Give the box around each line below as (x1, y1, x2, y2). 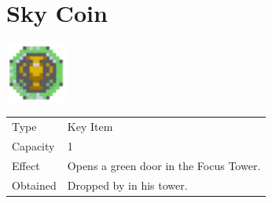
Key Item (67, 118, 113, 135)
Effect (12, 157, 40, 173)
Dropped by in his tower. (67, 176, 188, 193)
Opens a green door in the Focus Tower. (67, 157, 261, 173)
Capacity (12, 137, 55, 154)
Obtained (12, 176, 57, 193)
